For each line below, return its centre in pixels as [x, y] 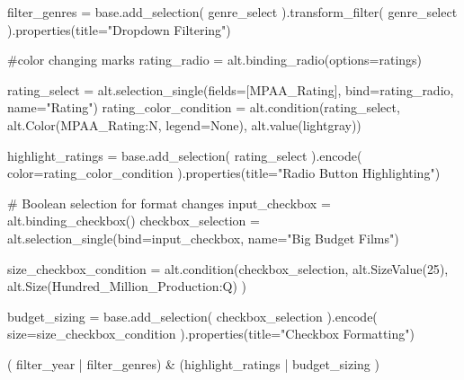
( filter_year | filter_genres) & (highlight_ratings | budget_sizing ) [193, 363]
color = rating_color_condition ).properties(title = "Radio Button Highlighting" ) [224, 173]
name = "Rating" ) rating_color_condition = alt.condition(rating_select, [204, 107]
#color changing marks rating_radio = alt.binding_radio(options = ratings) [215, 60]
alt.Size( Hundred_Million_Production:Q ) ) [127, 286]
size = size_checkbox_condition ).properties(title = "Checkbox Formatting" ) [211, 334]
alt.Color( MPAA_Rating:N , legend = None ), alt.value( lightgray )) [184, 124]
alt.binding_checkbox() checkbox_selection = [134, 221]
